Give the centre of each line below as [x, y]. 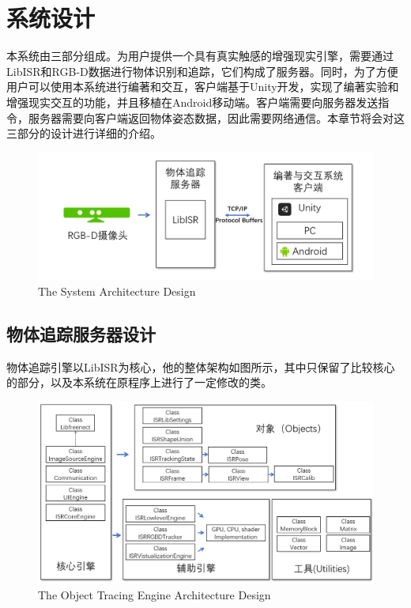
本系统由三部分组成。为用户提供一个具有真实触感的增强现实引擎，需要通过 [200, 56]
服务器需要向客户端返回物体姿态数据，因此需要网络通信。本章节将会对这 [216, 117]
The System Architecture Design [117, 291]
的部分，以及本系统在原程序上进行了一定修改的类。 [139, 382]
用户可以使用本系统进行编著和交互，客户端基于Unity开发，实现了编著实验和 [203, 87]
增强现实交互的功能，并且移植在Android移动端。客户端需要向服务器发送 [192, 102]
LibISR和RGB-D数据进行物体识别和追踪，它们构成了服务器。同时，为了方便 [202, 71]
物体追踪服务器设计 [81, 333]
